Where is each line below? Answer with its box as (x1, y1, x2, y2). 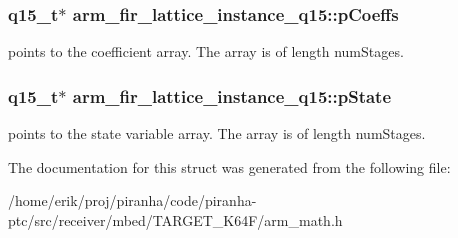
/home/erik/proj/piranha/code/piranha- (8, 190, 257, 211)
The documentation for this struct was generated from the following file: (8, 156, 451, 177)
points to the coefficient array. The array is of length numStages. (8, 41, 404, 62)
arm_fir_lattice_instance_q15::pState (72, 83, 392, 108)
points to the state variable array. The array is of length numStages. (8, 123, 426, 144)
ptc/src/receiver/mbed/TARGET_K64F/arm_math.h (8, 209, 343, 230)
